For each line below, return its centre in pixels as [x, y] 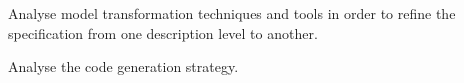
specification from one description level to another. [163, 32]
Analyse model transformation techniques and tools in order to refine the [232, 13]
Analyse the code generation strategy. [123, 66]
